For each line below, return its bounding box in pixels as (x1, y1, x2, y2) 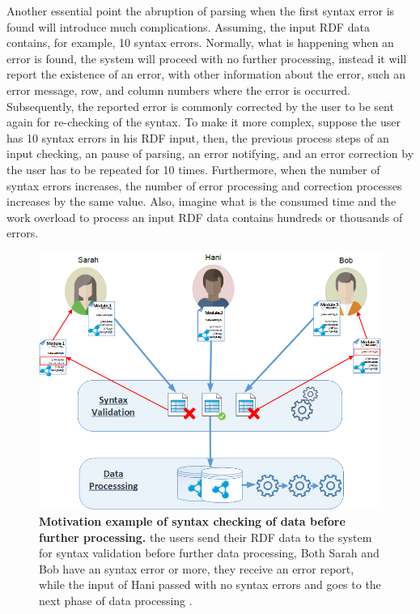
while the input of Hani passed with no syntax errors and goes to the (39, 576, 381, 593)
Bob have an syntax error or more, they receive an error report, (39, 560, 354, 577)
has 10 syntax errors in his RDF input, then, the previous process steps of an (6, 129, 389, 146)
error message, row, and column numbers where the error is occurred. (6, 81, 350, 98)
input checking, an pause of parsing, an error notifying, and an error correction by (6, 145, 414, 162)
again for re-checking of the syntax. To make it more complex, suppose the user (6, 113, 401, 130)
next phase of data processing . (39, 591, 193, 608)
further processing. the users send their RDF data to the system (39, 528, 372, 545)
